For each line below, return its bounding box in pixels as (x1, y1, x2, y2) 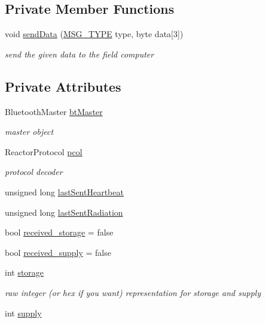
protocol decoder (5, 165, 63, 178)
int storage (5, 266, 44, 279)
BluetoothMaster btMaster (5, 105, 103, 117)
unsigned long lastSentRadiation (5, 206, 123, 218)
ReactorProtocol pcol (5, 145, 82, 158)
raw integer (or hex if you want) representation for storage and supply (5, 286, 261, 298)
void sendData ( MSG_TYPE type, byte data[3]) (5, 28, 184, 40)
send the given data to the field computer (5, 47, 154, 60)
